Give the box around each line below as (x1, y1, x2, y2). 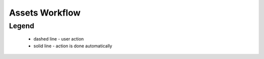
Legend (9, 21, 34, 30)
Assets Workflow (9, 7, 81, 18)
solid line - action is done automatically (33, 43, 112, 49)
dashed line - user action (33, 36, 84, 42)
